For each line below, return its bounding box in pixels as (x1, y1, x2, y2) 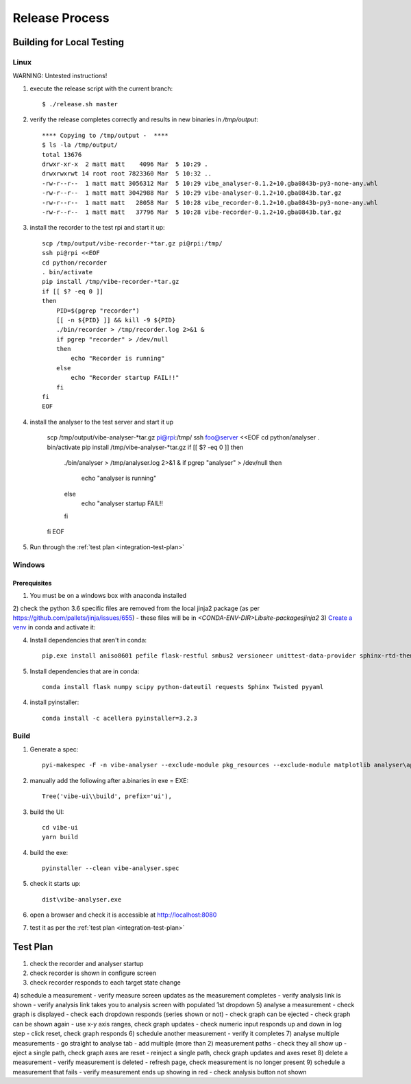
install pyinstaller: (29, 698, 79, 706)
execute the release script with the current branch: (29, 84, 173, 93)
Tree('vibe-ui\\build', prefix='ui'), (42, 793, 173, 800)
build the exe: (29, 848, 68, 856)
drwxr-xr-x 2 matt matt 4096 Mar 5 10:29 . (42, 160, 208, 168)
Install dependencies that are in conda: (29, 667, 140, 675)
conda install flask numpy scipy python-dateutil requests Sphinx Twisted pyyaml (42, 683, 324, 691)
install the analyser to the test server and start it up (29, 418, 174, 426)
